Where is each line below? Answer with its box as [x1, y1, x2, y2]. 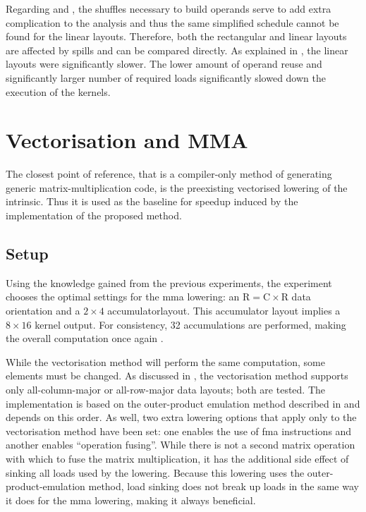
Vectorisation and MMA [6, 126, 248, 154]
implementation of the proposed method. [6, 208, 182, 223]
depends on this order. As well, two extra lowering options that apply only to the [6, 410, 357, 425]
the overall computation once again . [6, 331, 164, 346]
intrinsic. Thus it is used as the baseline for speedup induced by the [6, 194, 298, 209]
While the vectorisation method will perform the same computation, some [6, 354, 325, 369]
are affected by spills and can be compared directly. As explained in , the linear [6, 42, 348, 57]
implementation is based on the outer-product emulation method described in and [6, 396, 360, 410]
